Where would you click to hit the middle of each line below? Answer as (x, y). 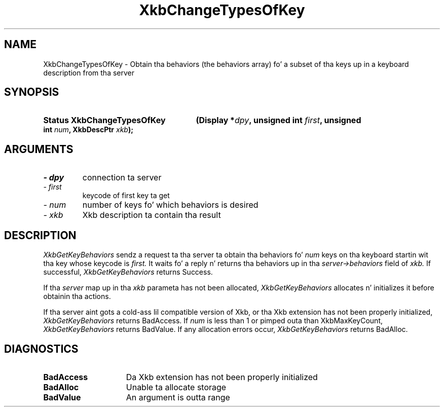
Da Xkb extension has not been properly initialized (222, 377)
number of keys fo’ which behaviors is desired (170, 205)
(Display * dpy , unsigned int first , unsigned (279, 120)
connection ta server (122, 178)
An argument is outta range (178, 397)
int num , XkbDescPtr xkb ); (88, 130)
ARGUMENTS (39, 149)
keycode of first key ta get (126, 196)
